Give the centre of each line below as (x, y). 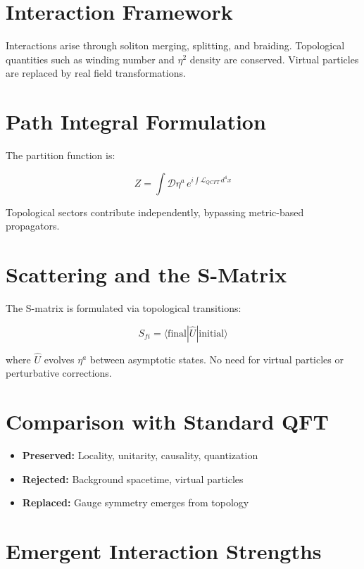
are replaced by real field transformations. (96, 73)
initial (212, 333)
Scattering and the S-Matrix (146, 274)
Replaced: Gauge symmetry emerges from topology (136, 502)
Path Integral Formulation (136, 121)
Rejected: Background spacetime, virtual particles (133, 479)
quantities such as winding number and (90, 59)
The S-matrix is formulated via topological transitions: (124, 307)
